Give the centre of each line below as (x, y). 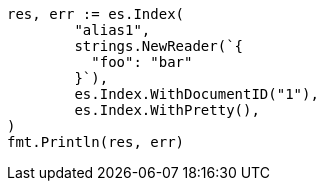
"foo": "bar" (142, 62)
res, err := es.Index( (96, 14)
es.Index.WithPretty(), (167, 110)
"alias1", (112, 30)
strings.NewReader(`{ (159, 46)
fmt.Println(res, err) (96, 142)
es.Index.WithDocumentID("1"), (196, 94)
